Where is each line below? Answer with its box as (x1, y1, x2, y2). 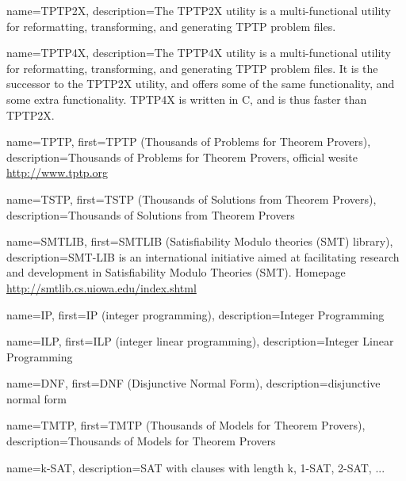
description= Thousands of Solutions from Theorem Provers (6, 206, 295, 223)
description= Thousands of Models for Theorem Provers (6, 433, 276, 449)
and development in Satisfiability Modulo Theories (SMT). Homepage (6, 264, 346, 281)
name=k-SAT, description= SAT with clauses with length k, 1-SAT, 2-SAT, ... (6, 459, 385, 475)
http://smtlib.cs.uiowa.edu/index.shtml (6, 279, 197, 296)
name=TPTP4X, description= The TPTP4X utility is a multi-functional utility (6, 44, 391, 61)
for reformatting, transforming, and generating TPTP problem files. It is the (6, 59, 378, 76)
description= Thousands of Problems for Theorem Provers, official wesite (6, 148, 358, 165)
